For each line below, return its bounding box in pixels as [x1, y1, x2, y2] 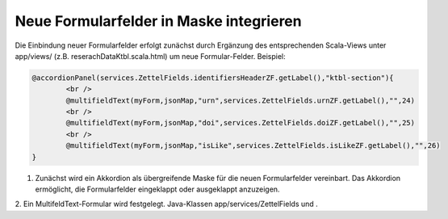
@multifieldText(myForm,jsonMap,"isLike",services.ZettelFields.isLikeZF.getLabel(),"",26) [65, 141, 441, 150]
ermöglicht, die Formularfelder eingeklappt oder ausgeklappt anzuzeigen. [35, 184, 280, 194]
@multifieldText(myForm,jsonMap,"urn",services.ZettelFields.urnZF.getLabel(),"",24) [65, 95, 416, 105]
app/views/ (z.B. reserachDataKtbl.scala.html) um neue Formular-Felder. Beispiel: [15, 51, 286, 61]
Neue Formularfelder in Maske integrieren [15, 12, 302, 30]
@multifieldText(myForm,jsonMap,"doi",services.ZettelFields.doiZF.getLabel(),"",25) [65, 118, 416, 128]
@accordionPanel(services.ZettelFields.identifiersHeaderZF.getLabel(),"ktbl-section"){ [31, 73, 395, 82]
